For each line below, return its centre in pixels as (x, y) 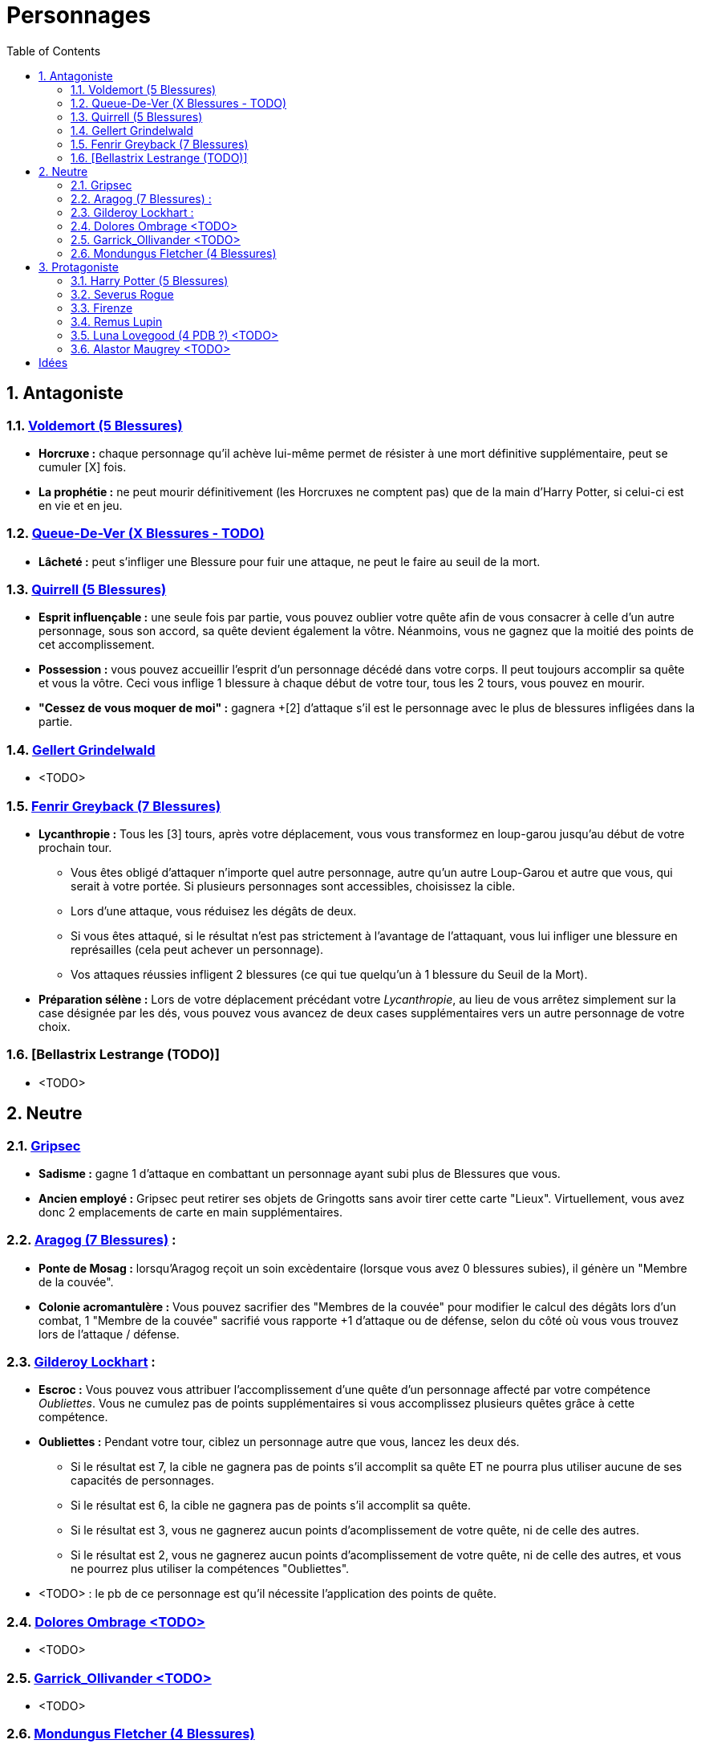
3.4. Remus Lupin (117, 321)
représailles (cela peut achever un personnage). (197, 949)
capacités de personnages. (142, 1481)
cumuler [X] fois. (83, 467)
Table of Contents (54, 51)
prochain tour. (75, 847)
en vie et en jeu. (81, 505)
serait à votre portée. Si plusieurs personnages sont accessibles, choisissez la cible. (293, 886)
